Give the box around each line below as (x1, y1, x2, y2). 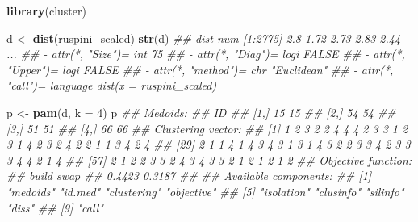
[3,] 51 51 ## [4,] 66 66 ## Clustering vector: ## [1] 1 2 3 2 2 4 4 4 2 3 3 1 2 (6, 119, 408, 136)
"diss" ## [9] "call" (6, 199, 103, 216)
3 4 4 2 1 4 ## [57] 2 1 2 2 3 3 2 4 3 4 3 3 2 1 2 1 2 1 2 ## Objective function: (6, 151, 412, 168)
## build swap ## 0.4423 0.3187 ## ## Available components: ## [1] (6, 167, 372, 184)
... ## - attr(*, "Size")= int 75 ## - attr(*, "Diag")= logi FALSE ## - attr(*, (6, 45, 405, 62)
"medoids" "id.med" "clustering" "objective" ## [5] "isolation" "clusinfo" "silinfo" (6, 182, 404, 199)
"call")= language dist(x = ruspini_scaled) (6, 77, 217, 94)
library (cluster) (6, 2, 86, 19)
